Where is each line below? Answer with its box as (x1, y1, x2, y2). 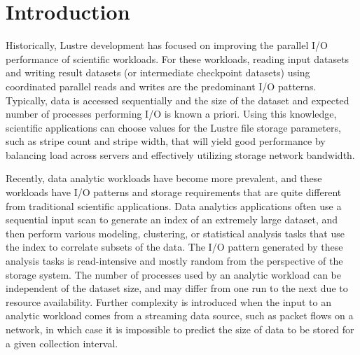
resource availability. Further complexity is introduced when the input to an (6, 294, 331, 309)
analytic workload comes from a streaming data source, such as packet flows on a (6, 308, 354, 323)
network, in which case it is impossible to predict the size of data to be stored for (6, 322, 354, 336)
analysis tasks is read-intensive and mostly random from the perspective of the (6, 253, 343, 268)
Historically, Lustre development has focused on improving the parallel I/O (6, 38, 328, 53)
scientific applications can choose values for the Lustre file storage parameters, (6, 120, 341, 134)
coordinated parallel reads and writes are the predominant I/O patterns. (6, 78, 317, 93)
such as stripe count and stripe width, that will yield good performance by (6, 134, 326, 148)
